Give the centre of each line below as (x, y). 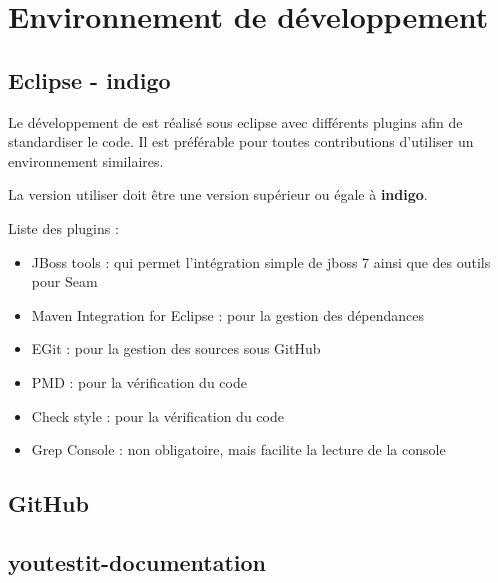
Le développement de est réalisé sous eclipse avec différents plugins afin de (235, 121)
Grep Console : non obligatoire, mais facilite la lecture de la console (238, 449)
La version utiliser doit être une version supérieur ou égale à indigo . (218, 194)
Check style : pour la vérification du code (157, 415)
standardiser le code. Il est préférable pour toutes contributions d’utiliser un (241, 141)
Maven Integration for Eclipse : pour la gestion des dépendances (228, 314)
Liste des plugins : (63, 227)
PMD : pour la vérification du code (139, 381)
